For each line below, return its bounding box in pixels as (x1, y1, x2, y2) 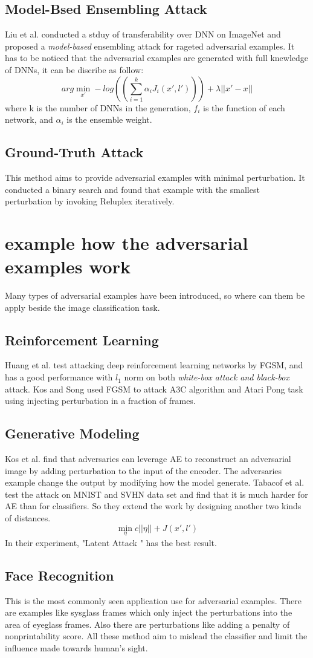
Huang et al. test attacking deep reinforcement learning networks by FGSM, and (5, 359, 303, 371)
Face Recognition (5, 565, 114, 584)
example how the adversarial (5, 230, 248, 255)
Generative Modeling (5, 424, 140, 443)
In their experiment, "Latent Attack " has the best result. (5, 536, 217, 549)
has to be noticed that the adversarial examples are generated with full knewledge (5, 51, 309, 64)
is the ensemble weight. (66, 113, 152, 126)
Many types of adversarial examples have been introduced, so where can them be (5, 289, 305, 302)
